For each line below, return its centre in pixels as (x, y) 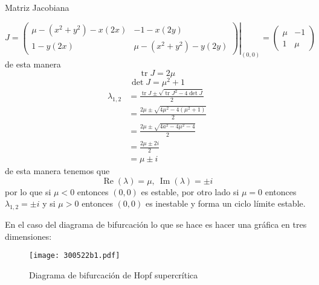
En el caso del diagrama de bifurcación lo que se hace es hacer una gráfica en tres (156, 224)
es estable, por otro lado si (190, 191)
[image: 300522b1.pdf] (75, 256)
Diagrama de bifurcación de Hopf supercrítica (114, 274)
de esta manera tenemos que (57, 170)
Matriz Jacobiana (37, 7)
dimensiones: (28, 236)
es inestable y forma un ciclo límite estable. (225, 203)
